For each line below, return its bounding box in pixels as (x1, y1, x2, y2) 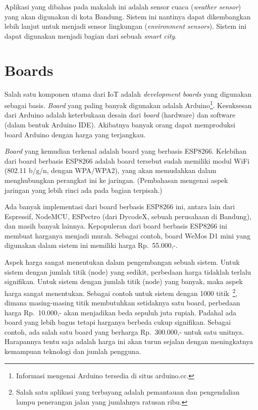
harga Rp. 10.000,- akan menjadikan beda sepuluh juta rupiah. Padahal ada (4, 307, 237, 317)
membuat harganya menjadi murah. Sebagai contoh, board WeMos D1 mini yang (4, 230, 251, 240)
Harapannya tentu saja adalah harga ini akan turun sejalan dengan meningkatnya (4, 336, 253, 347)
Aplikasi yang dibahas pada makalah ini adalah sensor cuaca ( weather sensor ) (4, 1, 241, 11)
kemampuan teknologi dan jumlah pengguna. (4, 346, 141, 356)
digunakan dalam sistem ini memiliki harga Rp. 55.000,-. (4, 240, 178, 250)
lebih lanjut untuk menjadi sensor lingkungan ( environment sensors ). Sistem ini (4, 21, 247, 31)
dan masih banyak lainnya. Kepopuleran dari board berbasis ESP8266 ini (4, 221, 227, 231)
